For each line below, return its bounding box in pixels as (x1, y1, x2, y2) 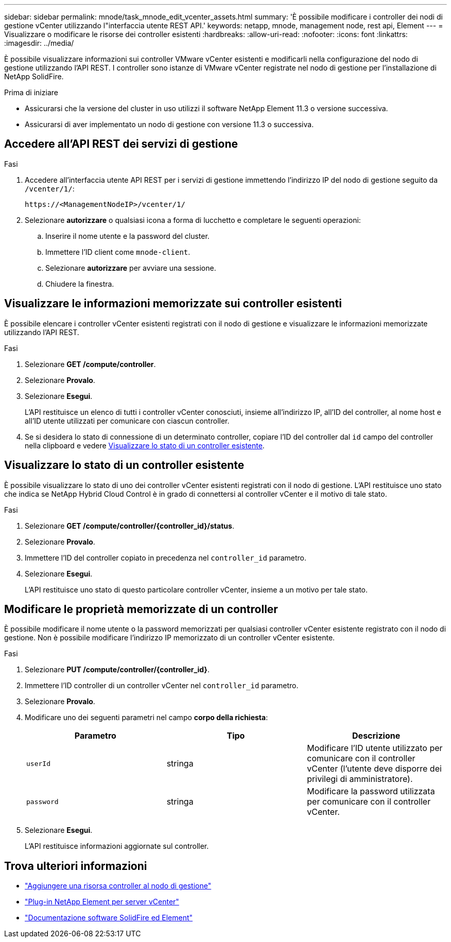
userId (26, 759, 50, 767)
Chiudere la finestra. (45, 279, 114, 288)
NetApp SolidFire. (4, 72, 64, 81)
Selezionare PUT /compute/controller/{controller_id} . (25, 665, 210, 674)
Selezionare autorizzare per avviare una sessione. (45, 263, 216, 272)
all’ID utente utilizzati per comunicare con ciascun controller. (25, 416, 230, 425)
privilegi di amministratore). (307, 774, 413, 784)
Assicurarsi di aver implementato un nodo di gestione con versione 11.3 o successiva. (25, 120, 314, 129)
